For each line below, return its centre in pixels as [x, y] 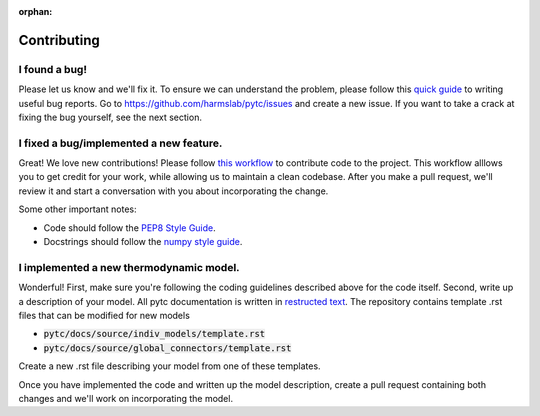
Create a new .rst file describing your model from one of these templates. [169, 366]
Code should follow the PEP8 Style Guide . [130, 227]
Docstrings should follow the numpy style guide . [143, 242]
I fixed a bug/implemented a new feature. [120, 143]
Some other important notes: [77, 209]
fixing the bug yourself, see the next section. [110, 117]
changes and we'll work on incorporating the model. [126, 398]
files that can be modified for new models [104, 315]
